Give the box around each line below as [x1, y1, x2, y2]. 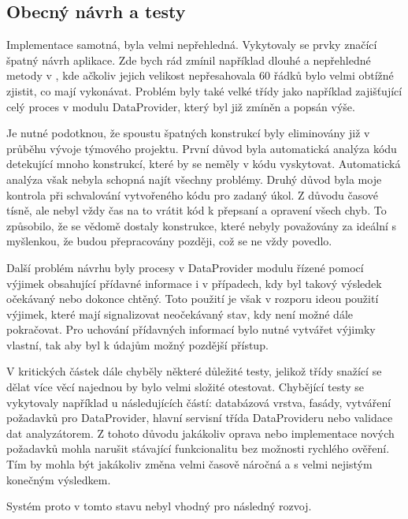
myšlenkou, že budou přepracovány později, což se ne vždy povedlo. [6, 233, 332, 249]
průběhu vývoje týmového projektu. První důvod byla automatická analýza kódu [6, 140, 397, 156]
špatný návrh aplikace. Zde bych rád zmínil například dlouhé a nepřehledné [6, 51, 371, 68]
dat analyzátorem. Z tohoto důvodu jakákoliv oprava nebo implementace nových [6, 424, 395, 441]
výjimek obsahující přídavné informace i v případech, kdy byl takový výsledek [6, 274, 382, 291]
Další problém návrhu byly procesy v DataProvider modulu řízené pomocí [6, 259, 364, 275]
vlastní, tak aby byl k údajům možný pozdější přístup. [6, 336, 269, 353]
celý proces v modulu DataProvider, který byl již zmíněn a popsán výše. [6, 98, 355, 114]
